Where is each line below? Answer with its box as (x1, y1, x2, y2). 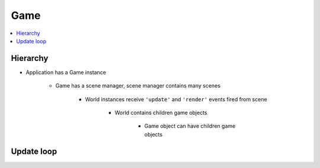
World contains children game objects (114, 109, 207, 117)
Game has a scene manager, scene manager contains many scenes (55, 82, 220, 89)
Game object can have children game (144, 122, 236, 130)
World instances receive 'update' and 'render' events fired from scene (85, 95, 267, 103)
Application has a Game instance (25, 69, 107, 76)
